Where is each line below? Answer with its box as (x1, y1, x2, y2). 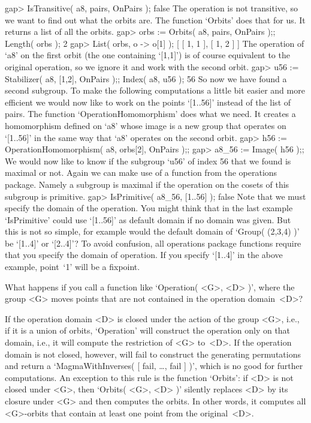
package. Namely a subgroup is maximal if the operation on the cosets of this (5, 178, 289, 190)
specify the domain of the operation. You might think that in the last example (5, 202, 293, 214)
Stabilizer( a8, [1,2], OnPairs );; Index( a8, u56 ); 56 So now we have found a (5, 72, 287, 85)
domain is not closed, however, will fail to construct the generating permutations (5, 347, 301, 360)
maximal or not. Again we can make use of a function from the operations (5, 166, 277, 179)
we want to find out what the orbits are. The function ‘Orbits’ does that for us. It (5, 13, 306, 26)
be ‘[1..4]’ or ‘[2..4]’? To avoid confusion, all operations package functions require (5, 236, 301, 249)
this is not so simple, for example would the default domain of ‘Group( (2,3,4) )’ (5, 225, 300, 238)
